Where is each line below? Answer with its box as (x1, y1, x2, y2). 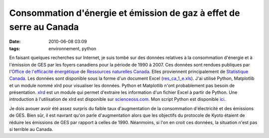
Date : (9, 39, 21, 45)
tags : (9, 45, 20, 52)
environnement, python (48, 45, 97, 52)
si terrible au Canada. (9, 127, 53, 133)
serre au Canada (9, 21, 79, 32)
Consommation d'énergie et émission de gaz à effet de (9, 7, 240, 18)
